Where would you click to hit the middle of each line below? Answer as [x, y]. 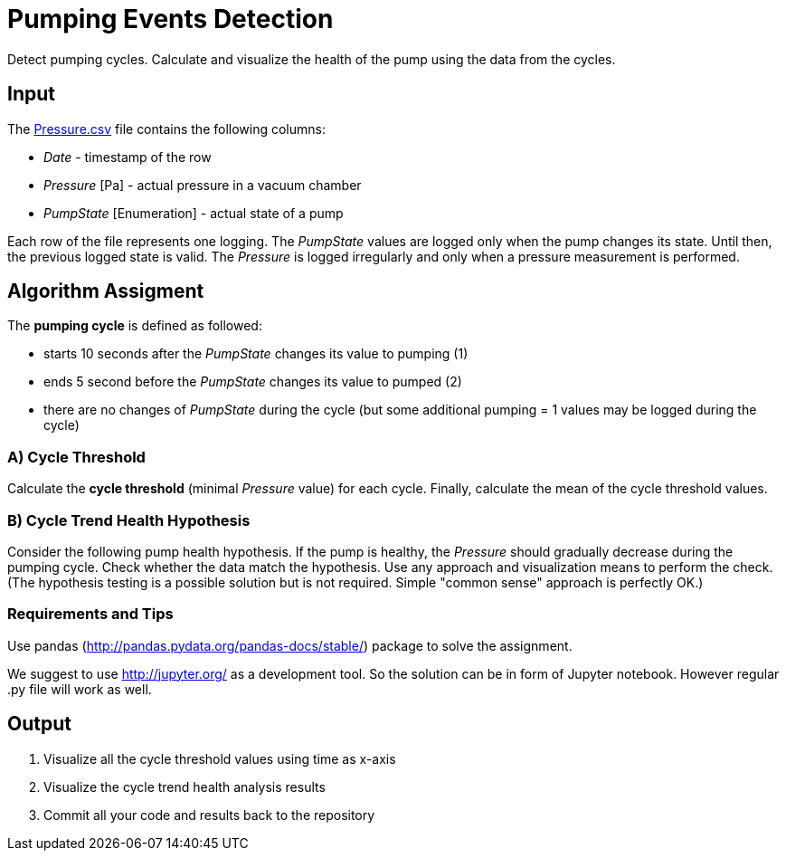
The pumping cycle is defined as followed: [135, 326]
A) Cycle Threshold [76, 457]
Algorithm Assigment [106, 291]
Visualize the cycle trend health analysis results [185, 786]
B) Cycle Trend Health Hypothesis [129, 520]
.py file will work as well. [80, 689]
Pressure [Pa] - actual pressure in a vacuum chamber [203, 185]
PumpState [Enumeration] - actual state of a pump [194, 213]
